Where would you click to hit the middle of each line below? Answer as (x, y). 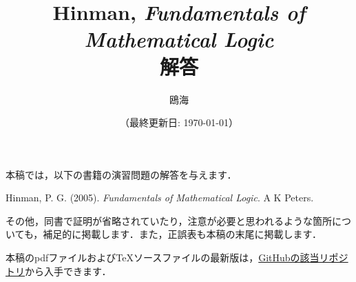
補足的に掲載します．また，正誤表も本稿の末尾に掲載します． (182, 234)
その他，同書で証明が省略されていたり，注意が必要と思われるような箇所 (169, 220)
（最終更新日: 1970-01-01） (179, 122)
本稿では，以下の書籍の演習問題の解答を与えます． (121, 174)
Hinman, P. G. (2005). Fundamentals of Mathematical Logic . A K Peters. (160, 198)
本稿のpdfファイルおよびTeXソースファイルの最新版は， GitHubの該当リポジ (177, 258)
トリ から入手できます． (59, 271)
